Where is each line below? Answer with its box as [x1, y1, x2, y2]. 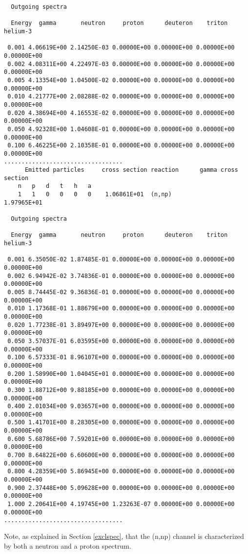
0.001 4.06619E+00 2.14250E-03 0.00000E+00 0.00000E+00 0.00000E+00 [7, 44, 235, 51]
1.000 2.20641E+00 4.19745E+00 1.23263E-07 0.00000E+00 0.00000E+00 [7, 501, 235, 508]
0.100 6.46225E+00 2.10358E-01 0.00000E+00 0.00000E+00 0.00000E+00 [7, 142, 235, 149]
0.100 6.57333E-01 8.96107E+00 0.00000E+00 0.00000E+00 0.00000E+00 [7, 354, 235, 361]
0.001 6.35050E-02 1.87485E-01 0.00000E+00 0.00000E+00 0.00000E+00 [7, 256, 235, 263]
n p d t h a [18, 183, 91, 190]
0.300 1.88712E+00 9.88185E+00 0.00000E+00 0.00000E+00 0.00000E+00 [7, 386, 235, 393]
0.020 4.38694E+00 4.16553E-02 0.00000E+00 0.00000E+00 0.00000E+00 [7, 109, 235, 116]
